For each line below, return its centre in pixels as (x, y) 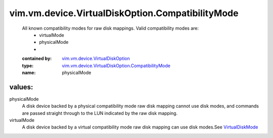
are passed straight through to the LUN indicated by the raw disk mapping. (100, 113)
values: (21, 87)
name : (29, 73)
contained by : (37, 58)
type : (28, 65)
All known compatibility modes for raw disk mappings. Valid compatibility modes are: (110, 28)
